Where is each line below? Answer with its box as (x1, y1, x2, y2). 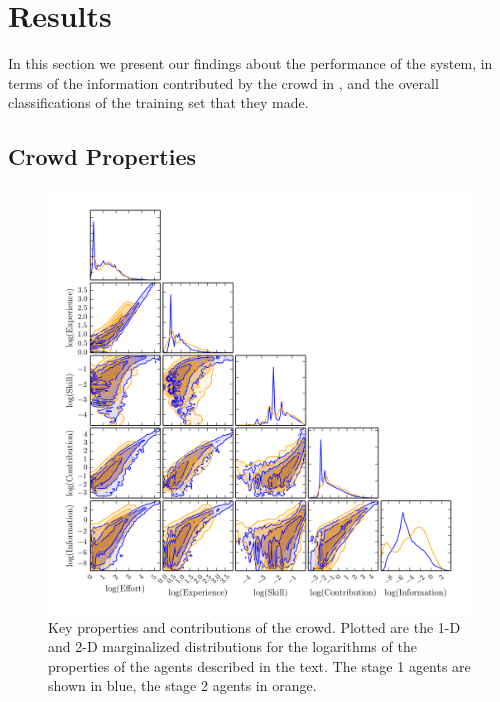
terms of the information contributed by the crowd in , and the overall (8, 72, 439, 93)
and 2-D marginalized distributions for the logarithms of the (48, 636, 417, 657)
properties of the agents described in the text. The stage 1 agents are (48, 655, 471, 676)
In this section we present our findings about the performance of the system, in (8, 53, 493, 74)
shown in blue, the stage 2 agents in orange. (48, 675, 317, 696)
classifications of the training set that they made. (8, 92, 309, 113)
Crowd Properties (8, 141, 197, 172)
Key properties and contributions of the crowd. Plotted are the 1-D (48, 616, 461, 637)
